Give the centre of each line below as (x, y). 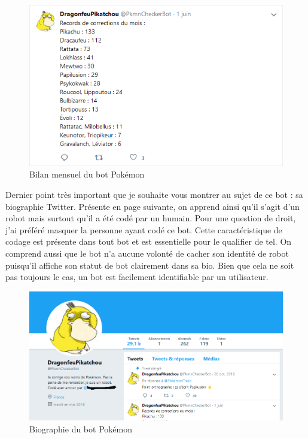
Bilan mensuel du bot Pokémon (87, 174)
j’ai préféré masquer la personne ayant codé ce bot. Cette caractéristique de (144, 229)
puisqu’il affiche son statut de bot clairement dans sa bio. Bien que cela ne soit (150, 265)
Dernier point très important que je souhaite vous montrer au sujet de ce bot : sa (154, 194)
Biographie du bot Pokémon (81, 429)
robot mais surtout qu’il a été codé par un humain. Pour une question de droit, (151, 218)
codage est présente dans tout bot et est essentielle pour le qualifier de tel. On (149, 241)
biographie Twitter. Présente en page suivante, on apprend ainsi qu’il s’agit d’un (153, 206)
